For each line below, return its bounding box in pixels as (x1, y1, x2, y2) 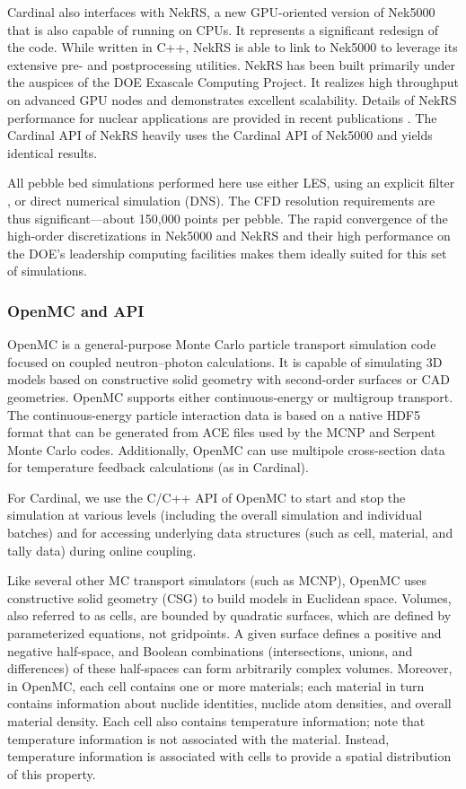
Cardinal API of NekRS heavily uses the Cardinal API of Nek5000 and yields (7, 126, 433, 145)
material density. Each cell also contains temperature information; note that (7, 712, 426, 730)
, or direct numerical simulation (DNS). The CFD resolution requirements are (7, 190, 435, 209)
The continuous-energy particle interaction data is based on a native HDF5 (7, 405, 421, 424)
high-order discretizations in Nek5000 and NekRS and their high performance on (7, 226, 451, 245)
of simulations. (7, 261, 87, 280)
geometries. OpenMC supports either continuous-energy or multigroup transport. (7, 387, 453, 406)
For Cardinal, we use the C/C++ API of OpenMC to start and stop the (7, 487, 406, 506)
